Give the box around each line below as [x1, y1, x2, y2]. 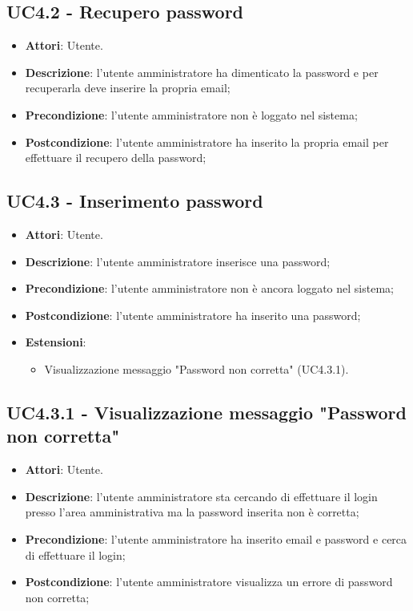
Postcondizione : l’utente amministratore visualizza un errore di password [25, 573, 393, 590]
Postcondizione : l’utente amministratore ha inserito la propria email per [25, 133, 389, 150]
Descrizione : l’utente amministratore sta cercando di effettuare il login [25, 488, 378, 504]
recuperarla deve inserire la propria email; [25, 79, 231, 96]
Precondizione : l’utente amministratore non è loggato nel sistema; [25, 106, 358, 123]
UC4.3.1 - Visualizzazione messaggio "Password [6, 399, 407, 424]
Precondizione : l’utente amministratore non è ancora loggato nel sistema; [25, 280, 394, 297]
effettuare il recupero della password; [25, 149, 206, 166]
